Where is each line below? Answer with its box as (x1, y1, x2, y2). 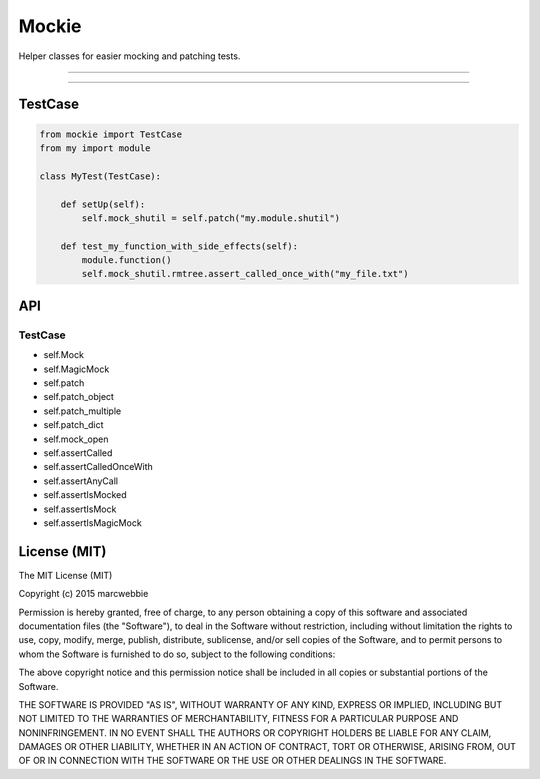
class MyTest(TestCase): (39, 170, 162, 182)
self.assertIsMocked (43, 489, 127, 501)
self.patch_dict (43, 419, 104, 431)
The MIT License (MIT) (18, 569, 113, 581)
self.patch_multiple (43, 405, 122, 417)
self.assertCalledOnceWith (43, 461, 154, 473)
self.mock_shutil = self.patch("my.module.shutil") (81, 212, 341, 224)
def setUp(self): (60, 198, 146, 210)
